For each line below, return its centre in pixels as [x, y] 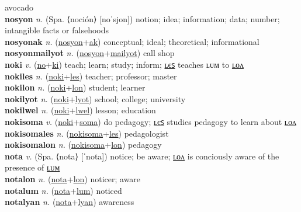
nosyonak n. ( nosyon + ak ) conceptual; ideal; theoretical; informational [132, 41]
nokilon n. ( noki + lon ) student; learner [75, 87]
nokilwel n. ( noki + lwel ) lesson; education [80, 110]
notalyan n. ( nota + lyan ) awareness [70, 202]
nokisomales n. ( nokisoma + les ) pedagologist [87, 133]
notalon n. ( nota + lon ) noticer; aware [73, 178]
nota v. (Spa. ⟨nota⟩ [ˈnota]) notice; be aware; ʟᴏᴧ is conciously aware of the [142, 156]
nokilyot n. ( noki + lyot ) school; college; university [95, 98]
